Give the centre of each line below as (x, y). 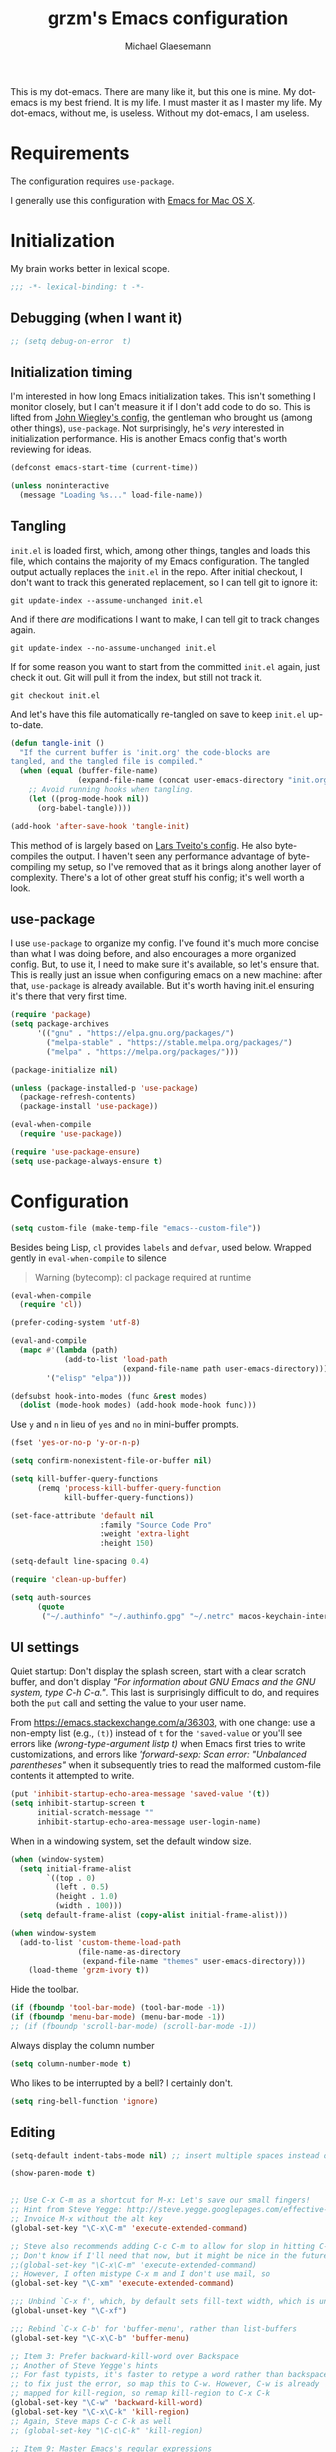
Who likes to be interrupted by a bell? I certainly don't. (121, 2083)
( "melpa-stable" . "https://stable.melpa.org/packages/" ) (169, 1042)
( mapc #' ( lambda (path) (68, 1350)
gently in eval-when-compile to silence (88, 1258)
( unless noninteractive (60, 486)
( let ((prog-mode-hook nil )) (89, 798)
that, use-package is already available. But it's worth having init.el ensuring (162, 986)
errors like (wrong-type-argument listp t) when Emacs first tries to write (158, 1744)
